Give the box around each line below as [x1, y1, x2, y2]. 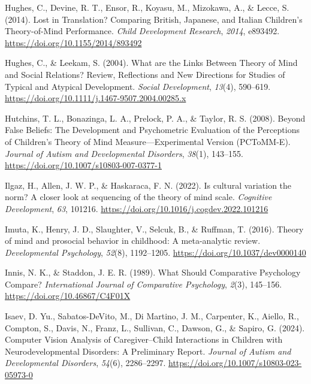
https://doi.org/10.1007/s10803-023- [168, 356, 302, 369]
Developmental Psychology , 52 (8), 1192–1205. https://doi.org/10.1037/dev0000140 [5, 246, 306, 258]
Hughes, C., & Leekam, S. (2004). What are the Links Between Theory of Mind [5, 56, 298, 69]
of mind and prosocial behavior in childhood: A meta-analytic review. [5, 234, 261, 247]
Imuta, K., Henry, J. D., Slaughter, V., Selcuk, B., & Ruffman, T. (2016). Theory [5, 222, 304, 235]
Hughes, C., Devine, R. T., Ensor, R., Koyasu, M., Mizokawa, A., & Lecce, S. [5, 1, 289, 13]
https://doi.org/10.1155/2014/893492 [5, 36, 142, 49]
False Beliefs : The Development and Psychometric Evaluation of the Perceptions [5, 123, 300, 136]
